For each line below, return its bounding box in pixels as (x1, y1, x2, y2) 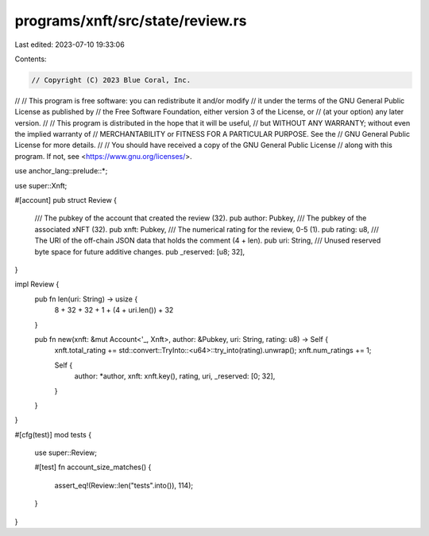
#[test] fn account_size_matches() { (34, 462, 152, 472)
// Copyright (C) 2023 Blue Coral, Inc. (31, 76, 191, 84)
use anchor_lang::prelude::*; (14, 166, 108, 176)
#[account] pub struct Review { (14, 196, 118, 205)
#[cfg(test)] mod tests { (14, 429, 91, 439)
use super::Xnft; (14, 181, 68, 190)
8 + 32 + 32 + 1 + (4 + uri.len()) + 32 (54, 305, 174, 315)
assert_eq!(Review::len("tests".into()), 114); (54, 480, 194, 490)
